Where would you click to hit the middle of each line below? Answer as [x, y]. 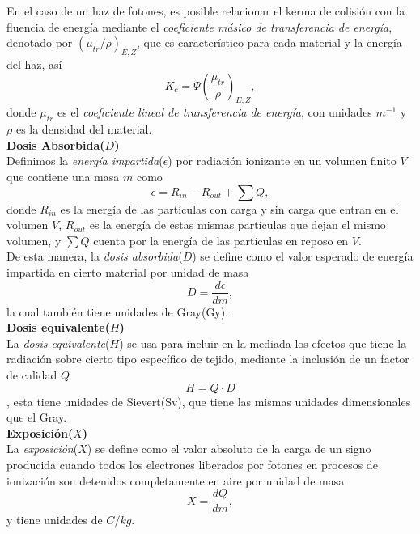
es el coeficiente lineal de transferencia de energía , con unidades [215, 112]
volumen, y [34, 240]
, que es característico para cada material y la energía [269, 42]
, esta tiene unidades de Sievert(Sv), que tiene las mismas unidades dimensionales [209, 401]
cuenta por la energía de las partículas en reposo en [221, 240]
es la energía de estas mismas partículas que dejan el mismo [238, 225]
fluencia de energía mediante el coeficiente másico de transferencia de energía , [199, 26]
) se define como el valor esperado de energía [303, 256]
